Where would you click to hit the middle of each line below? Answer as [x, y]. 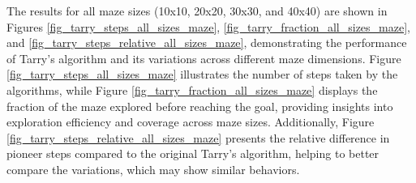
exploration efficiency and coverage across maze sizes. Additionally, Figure [191, 122]
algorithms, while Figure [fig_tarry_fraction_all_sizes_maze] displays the [192, 89]
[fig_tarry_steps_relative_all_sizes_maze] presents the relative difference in [198, 137]
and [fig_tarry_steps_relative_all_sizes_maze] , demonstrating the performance [207, 43]
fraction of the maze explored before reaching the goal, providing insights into [200, 106]
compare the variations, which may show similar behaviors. [153, 169]
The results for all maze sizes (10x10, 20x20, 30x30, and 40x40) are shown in [197, 11]
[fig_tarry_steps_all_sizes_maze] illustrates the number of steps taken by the [202, 74]
